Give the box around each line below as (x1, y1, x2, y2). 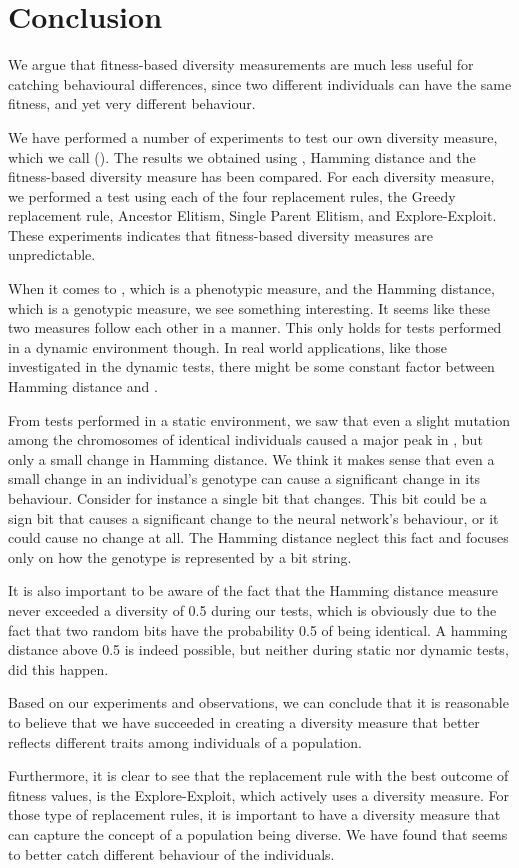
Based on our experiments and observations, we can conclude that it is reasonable (8, 692, 509, 713)
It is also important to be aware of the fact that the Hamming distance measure (8, 580, 498, 601)
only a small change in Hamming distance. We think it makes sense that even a (8, 448, 495, 469)
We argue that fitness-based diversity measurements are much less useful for (8, 54, 474, 75)
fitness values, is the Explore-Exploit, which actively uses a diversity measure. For (8, 784, 510, 805)
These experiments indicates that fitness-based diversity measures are (8, 224, 434, 245)
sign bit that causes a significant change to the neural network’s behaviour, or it (8, 507, 499, 528)
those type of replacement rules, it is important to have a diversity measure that (8, 804, 501, 825)
